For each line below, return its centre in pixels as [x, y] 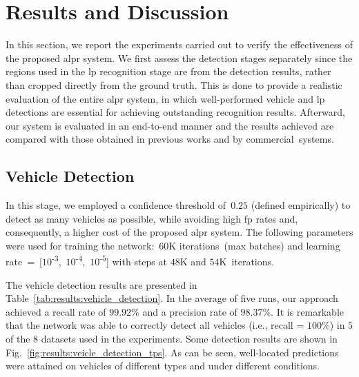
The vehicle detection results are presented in [101, 284]
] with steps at [136, 262]
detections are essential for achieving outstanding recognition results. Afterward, [175, 112]
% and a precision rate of [184, 311]
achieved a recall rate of [56, 311]
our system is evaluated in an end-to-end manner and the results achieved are [170, 125]
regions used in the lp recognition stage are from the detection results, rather [168, 71]
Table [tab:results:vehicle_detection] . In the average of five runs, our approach [172, 298]
